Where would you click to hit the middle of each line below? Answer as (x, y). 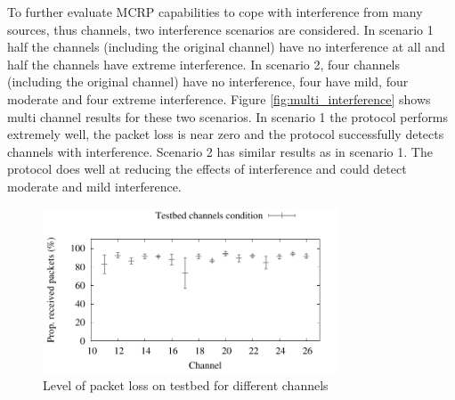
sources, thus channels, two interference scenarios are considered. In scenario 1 (220, 29)
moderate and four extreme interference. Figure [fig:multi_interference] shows (219, 98)
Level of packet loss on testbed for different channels (186, 384)
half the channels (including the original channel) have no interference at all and (226, 47)
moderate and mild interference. (94, 186)
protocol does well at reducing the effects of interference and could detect (207, 169)
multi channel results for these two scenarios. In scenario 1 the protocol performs (228, 116)
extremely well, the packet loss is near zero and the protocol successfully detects (226, 134)
